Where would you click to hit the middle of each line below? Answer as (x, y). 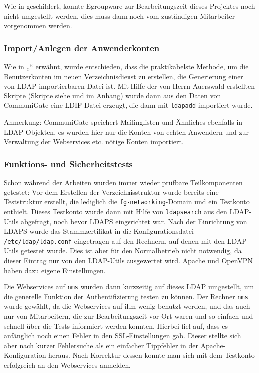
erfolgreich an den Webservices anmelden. (67, 365)
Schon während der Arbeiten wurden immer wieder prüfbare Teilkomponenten (123, 182)
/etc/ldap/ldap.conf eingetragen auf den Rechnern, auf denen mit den (115, 240)
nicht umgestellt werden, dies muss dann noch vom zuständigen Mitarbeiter (120, 16)
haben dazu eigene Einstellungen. (55, 270)
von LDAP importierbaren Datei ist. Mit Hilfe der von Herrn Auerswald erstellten (129, 86)
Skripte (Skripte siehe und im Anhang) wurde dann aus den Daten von (113, 95)
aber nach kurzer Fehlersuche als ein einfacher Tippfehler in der (101, 345)
